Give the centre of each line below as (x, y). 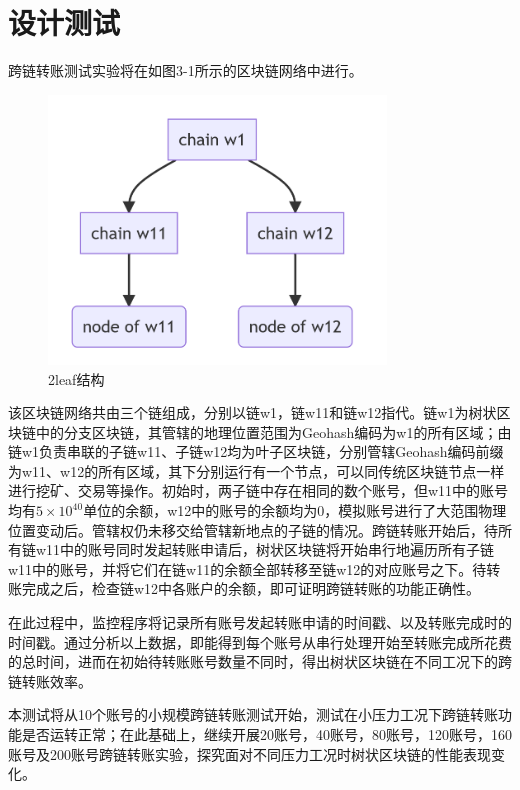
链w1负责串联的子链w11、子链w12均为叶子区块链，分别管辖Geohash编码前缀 (256, 451)
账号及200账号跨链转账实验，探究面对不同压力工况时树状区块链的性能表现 (249, 753)
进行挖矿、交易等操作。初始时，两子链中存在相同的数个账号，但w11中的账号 (258, 490)
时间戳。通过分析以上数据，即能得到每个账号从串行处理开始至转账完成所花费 (260, 641)
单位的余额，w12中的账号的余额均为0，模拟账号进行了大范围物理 (295, 510)
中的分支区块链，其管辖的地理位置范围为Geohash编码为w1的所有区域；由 (273, 431)
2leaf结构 (76, 378)
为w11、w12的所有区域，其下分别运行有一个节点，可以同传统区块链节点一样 (256, 470)
